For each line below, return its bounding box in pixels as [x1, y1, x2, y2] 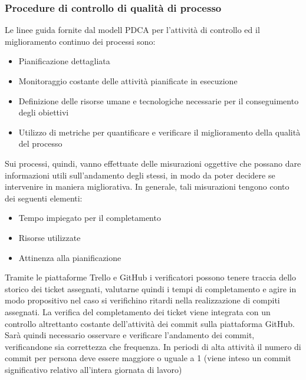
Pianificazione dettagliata [18, 55, 110, 67]
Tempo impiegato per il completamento [18, 212, 161, 224]
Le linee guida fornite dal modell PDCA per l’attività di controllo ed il [5, 24, 260, 36]
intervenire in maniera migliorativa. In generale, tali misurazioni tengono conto [5, 180, 289, 193]
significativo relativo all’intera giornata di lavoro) [5, 363, 182, 375]
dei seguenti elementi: [5, 191, 83, 204]
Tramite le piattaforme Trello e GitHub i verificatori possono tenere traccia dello [5, 271, 297, 283]
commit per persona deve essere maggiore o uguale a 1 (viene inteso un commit [5, 352, 291, 364]
